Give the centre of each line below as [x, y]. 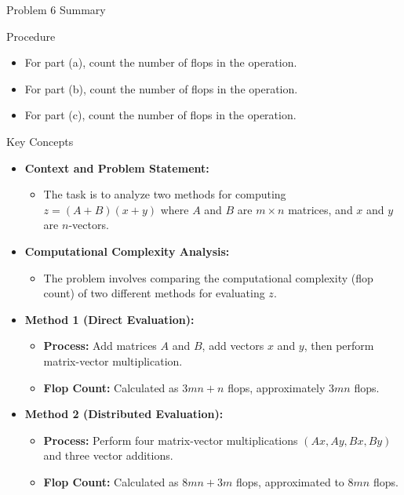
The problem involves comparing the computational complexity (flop [208, 277]
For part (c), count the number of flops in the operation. [160, 115]
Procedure [31, 36]
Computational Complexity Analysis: [127, 251]
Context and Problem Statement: [117, 167]
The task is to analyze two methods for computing [165, 194]
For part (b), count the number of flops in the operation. [161, 88]
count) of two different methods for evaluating [154, 293]
